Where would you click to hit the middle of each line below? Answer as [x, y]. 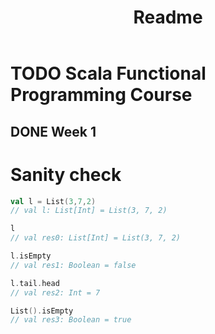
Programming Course [101, 95]
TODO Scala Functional [108, 73]
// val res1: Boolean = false [73, 265]
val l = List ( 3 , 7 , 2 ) [53, 201]
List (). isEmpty [42, 311]
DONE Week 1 [53, 131]
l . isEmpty [31, 256]
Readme [168, 17]
